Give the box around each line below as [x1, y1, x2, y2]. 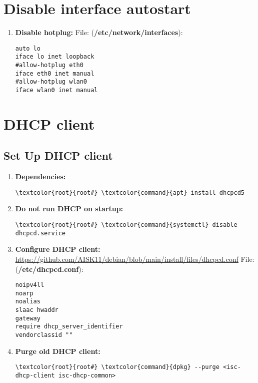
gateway [15, 314, 40, 322]
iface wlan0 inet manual [15, 87, 98, 94]
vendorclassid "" [15, 331, 73, 339]
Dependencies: [15, 171, 66, 182]
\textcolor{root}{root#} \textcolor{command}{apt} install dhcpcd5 [15, 189, 244, 196]
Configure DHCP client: [15, 244, 100, 254]
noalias [15, 298, 40, 305]
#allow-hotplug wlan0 [15, 78, 87, 86]
